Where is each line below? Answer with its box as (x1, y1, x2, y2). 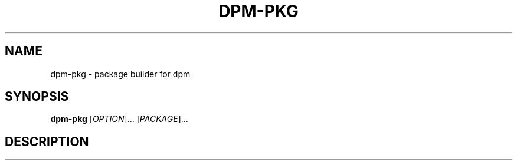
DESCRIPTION (5, 134, 89, 149)
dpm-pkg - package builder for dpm (50, 68, 191, 79)
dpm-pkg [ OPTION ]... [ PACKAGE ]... (50, 114, 188, 124)
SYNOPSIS (5, 89, 69, 104)
